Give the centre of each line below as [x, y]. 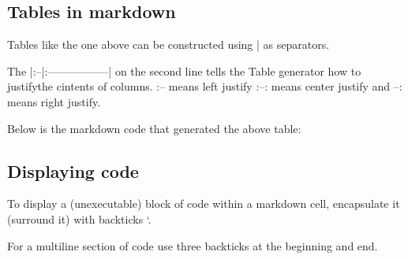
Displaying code [73, 170]
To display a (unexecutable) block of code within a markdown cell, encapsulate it [204, 203]
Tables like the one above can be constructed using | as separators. [168, 44]
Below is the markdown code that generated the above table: [154, 128]
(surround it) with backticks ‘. [79, 218]
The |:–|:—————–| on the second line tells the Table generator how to [184, 70]
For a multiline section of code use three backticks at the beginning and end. [193, 245]
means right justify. [54, 101]
